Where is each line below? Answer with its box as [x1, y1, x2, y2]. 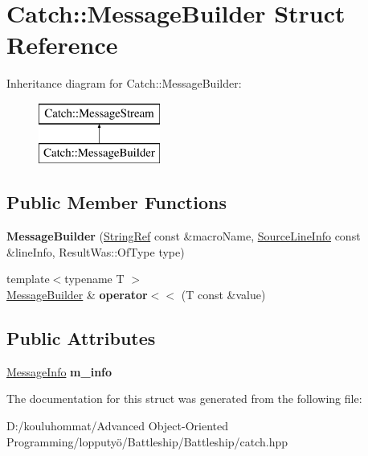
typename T [64, 270, 125, 287]
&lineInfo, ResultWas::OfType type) [6, 243, 185, 260]
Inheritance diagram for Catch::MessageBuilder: [6, 75, 242, 92]
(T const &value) [181, 286, 266, 303]
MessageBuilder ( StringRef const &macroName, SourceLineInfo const [6, 228, 361, 244]
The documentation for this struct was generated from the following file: [6, 390, 362, 407]
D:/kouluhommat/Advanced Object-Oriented [6, 417, 228, 434]
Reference [6, 28, 118, 61]
